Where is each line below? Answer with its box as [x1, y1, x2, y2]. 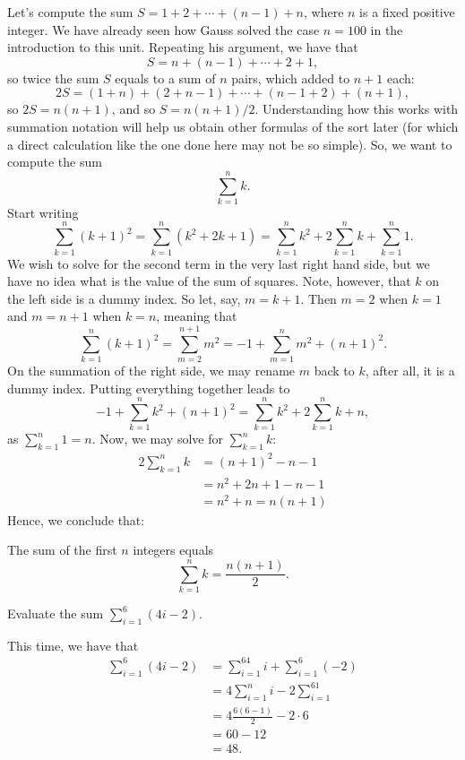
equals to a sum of [115, 68, 216, 87]
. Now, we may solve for [91, 429, 223, 448]
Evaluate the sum [7, 604, 104, 623]
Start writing [7, 203, 79, 221]
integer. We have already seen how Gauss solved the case [7, 20, 320, 39]
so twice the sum [7, 68, 99, 87]
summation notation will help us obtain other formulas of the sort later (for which [7, 117, 459, 135]
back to [314, 361, 355, 380]
